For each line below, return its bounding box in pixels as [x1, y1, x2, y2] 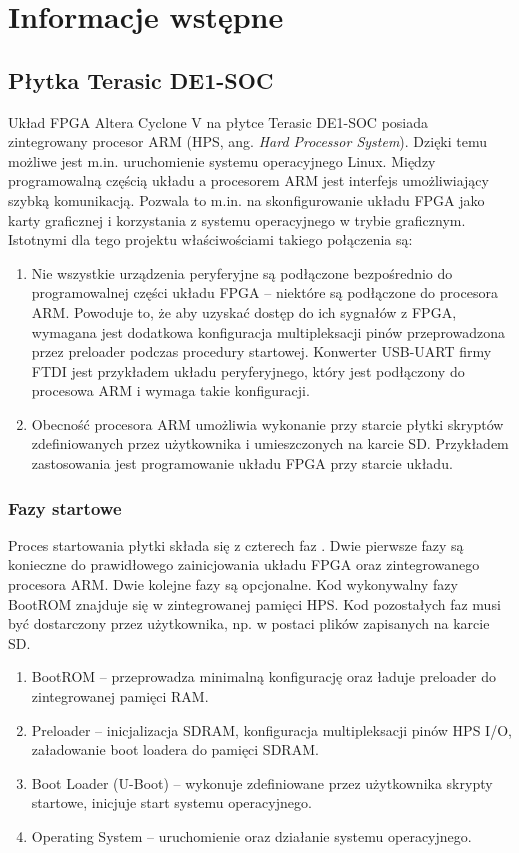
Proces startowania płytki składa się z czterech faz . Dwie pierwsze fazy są [8, 534, 464, 555]
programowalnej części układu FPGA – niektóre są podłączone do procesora [31, 282, 498, 303]
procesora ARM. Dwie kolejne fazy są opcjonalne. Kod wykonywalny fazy [8, 574, 458, 595]
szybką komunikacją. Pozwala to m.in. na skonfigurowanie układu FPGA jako [8, 189, 485, 210]
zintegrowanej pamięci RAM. [31, 686, 209, 707]
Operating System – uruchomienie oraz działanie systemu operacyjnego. [31, 826, 472, 847]
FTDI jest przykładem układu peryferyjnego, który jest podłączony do [31, 360, 465, 381]
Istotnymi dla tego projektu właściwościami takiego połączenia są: [8, 229, 413, 250]
